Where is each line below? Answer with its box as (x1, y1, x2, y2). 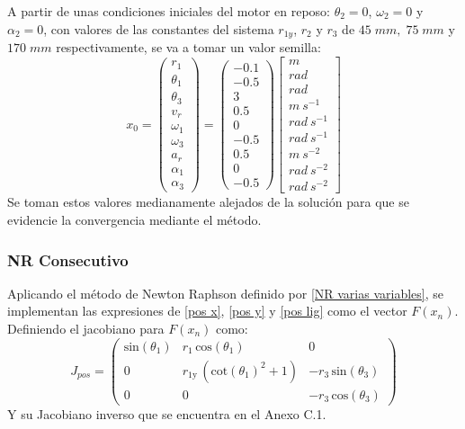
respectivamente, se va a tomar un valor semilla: (56, 38, 321, 57)
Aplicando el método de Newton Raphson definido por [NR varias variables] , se (7, 283, 443, 302)
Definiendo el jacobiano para (7, 318, 165, 337)
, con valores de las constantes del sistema (43, 19, 274, 38)
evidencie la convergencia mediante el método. (7, 210, 262, 228)
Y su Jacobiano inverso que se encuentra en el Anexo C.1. (7, 404, 326, 423)
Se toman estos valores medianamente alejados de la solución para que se (7, 192, 409, 211)
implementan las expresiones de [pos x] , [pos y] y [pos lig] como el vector (7, 301, 407, 320)
